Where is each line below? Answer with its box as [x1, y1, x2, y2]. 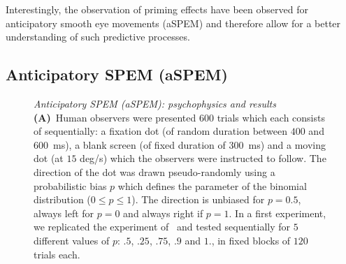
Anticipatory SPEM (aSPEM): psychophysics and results [34, 96, 276, 110]
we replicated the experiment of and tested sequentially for [34, 219, 290, 234]
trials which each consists [217, 110, 325, 124]
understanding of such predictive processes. [6, 29, 190, 44]
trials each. [34, 247, 80, 261]
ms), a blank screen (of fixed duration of [52, 137, 226, 152]
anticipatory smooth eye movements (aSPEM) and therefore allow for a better [6, 15, 341, 30]
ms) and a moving [248, 137, 326, 152]
